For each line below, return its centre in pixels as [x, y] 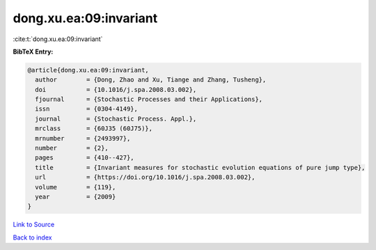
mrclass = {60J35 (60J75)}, [94, 128]
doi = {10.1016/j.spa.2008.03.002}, [116, 89]
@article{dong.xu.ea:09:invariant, [88, 70]
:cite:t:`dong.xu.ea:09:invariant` [58, 39]
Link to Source [34, 225]
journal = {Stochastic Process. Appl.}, [116, 119]
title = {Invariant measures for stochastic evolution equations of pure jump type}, [200, 167]
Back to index [32, 237]
